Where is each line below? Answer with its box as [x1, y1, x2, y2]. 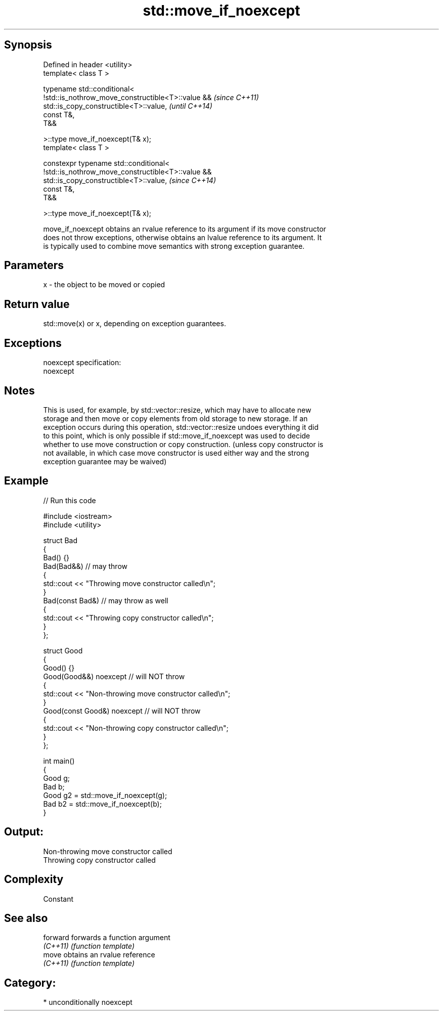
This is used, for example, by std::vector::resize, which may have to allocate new [43, 405, 312, 414]
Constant [43, 894, 74, 903]
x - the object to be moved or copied [43, 280, 165, 289]
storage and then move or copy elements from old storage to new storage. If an [43, 414, 308, 423]
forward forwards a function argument [43, 933, 170, 942]
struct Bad [43, 536, 78, 545]
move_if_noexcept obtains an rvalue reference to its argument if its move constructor [43, 224, 326, 233]
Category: [4, 976, 56, 989]
